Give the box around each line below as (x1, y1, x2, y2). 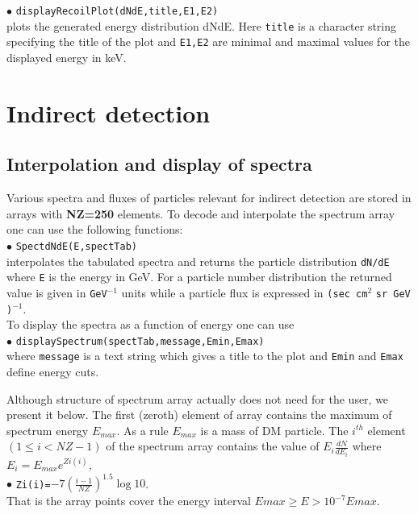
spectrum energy (6, 421, 89, 438)
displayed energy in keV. (6, 48, 127, 65)
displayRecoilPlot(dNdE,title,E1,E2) (15, 6, 219, 17)
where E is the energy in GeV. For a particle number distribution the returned (6, 268, 392, 285)
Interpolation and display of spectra (6, 151, 312, 176)
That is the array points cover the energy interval (6, 492, 251, 509)
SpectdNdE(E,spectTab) (15, 240, 138, 252)
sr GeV (375, 288, 411, 300)
